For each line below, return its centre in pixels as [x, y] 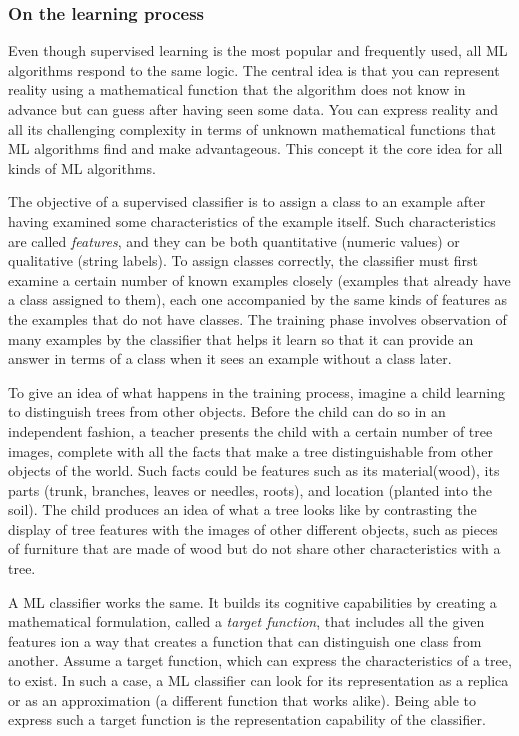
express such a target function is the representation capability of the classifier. [247, 719]
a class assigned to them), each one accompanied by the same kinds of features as [258, 299]
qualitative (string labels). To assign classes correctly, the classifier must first [243, 260]
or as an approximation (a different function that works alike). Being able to [242, 699]
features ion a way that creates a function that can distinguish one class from [245, 640]
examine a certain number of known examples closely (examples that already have [259, 279]
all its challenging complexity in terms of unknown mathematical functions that [252, 128]
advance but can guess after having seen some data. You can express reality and [253, 109]
